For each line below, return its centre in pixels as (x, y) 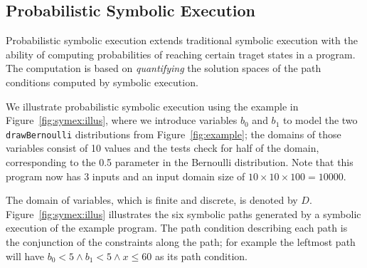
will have (25, 256)
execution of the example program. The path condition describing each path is (177, 228)
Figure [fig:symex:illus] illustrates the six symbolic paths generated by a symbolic (183, 213)
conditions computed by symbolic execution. (102, 82)
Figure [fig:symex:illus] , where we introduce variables (122, 120)
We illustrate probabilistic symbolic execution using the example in (152, 106)
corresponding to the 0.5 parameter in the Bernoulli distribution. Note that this (180, 162)
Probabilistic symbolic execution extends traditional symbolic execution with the (182, 40)
